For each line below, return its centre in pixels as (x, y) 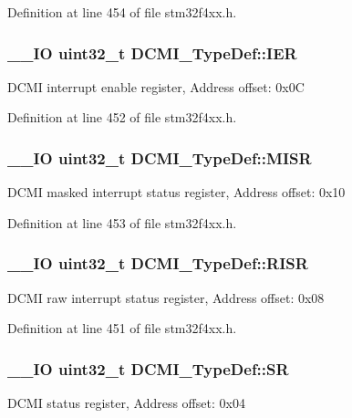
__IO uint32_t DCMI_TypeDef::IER (152, 52)
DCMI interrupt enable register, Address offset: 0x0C (156, 86)
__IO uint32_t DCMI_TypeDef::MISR (160, 157)
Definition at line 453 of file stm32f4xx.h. (122, 222)
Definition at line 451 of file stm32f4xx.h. (122, 328)
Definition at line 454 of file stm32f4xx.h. (122, 12)
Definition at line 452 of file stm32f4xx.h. (122, 117)
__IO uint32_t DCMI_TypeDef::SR (148, 368)
